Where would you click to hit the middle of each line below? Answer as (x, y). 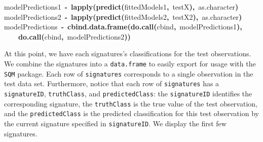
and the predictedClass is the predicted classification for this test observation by (131, 113)
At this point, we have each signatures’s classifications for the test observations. (128, 54)
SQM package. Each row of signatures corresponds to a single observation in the (129, 73)
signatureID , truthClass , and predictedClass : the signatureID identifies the (128, 93)
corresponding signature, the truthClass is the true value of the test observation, (131, 103)
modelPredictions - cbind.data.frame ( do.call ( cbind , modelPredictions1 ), (123, 27)
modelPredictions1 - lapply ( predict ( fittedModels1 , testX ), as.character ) (121, 7)
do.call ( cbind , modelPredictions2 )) (74, 36)
